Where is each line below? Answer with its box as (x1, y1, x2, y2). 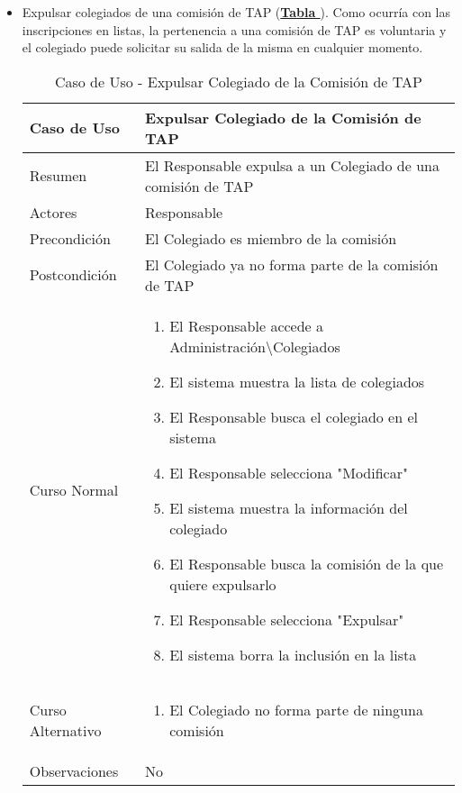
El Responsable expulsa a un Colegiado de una (145, 154, 439, 176)
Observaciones (29, 760, 119, 781)
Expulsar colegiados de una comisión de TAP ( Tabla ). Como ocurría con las (22, 3, 451, 21)
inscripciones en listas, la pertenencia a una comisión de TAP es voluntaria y (22, 20, 447, 39)
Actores (29, 201, 77, 223)
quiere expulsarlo (169, 573, 276, 595)
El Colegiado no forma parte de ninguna (169, 698, 423, 720)
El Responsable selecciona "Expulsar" (169, 608, 404, 630)
